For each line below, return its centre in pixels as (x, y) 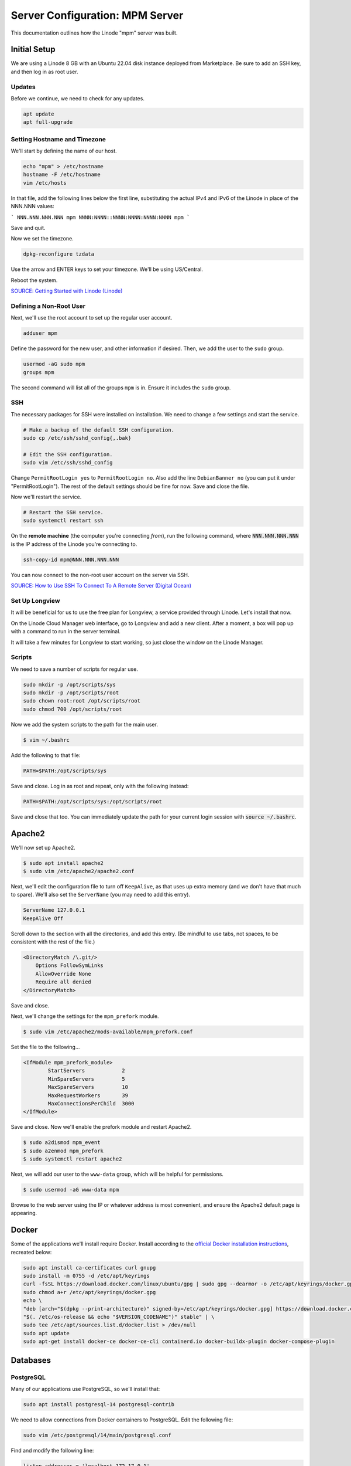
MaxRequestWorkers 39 (88, 1095)
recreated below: (31, 1252)
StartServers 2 (86, 1071)
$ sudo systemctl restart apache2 (73, 1159)
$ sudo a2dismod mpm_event (62, 1143)
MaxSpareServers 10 (88, 1087)
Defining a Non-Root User (48, 306)
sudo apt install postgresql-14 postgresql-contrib (99, 1404)
